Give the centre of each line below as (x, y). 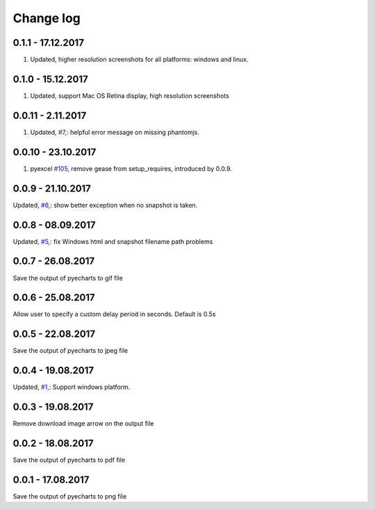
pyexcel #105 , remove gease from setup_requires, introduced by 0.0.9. (131, 168)
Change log (47, 18)
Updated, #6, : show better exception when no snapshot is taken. (105, 205)
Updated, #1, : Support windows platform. (72, 387)
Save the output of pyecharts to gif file (68, 278)
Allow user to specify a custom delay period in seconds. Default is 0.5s (114, 314)
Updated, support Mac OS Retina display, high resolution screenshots (130, 95)
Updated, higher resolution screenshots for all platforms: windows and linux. (140, 60)
